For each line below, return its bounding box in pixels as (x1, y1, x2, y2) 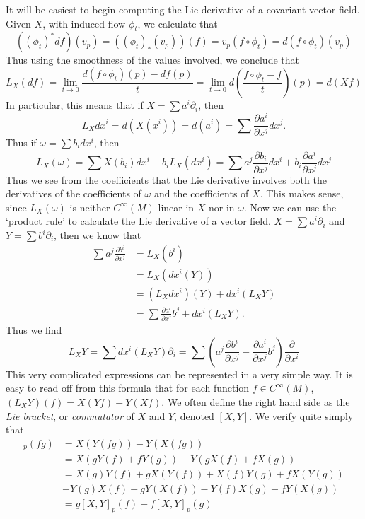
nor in (209, 199, 235, 214)
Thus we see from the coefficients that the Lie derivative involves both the (6, 172, 327, 187)
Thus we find (6, 322, 62, 337)
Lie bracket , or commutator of (6, 408, 134, 423)
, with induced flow (42, 16, 126, 30)
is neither (69, 199, 110, 214)
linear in (158, 199, 195, 214)
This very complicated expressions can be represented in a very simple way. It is (6, 366, 353, 381)
